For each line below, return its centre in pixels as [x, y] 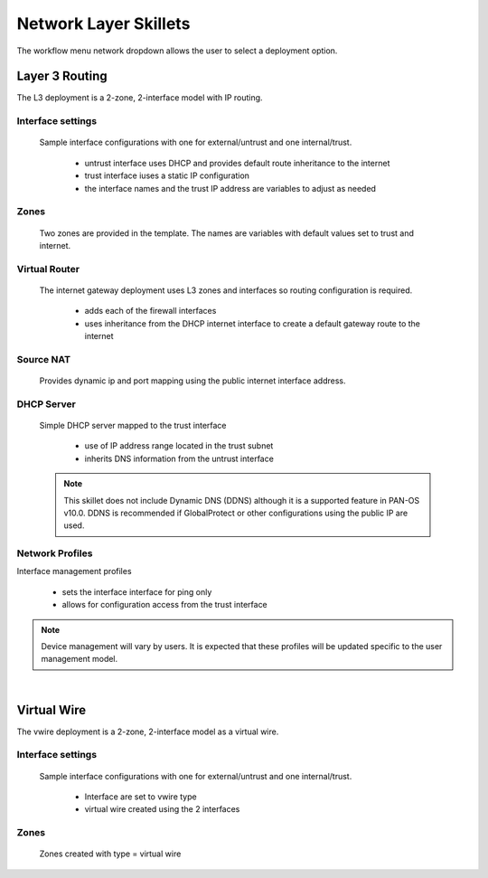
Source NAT [44, 359]
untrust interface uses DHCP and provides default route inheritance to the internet [237, 163]
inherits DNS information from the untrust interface [179, 458]
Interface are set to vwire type [141, 797]
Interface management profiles [74, 571]
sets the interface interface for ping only [137, 591]
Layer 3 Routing [62, 76]
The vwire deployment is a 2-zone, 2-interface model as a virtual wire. [148, 732]
